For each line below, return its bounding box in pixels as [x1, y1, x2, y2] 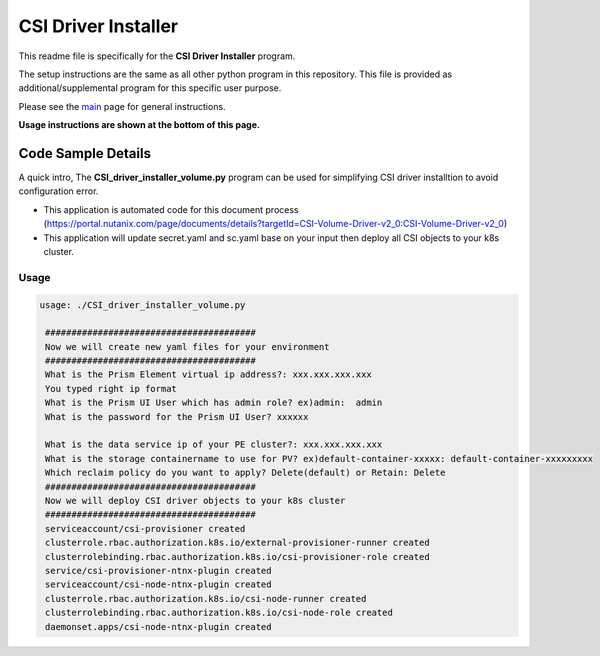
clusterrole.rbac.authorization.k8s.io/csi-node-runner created [45, 593, 367, 604]
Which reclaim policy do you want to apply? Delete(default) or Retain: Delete [45, 467, 446, 479]
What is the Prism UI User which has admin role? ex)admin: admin [45, 397, 383, 409]
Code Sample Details [18, 145, 152, 162]
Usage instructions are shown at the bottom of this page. [18, 119, 260, 131]
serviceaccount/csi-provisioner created [45, 523, 246, 534]
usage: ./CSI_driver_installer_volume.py [39, 299, 246, 310]
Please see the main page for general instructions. [18, 100, 226, 112]
